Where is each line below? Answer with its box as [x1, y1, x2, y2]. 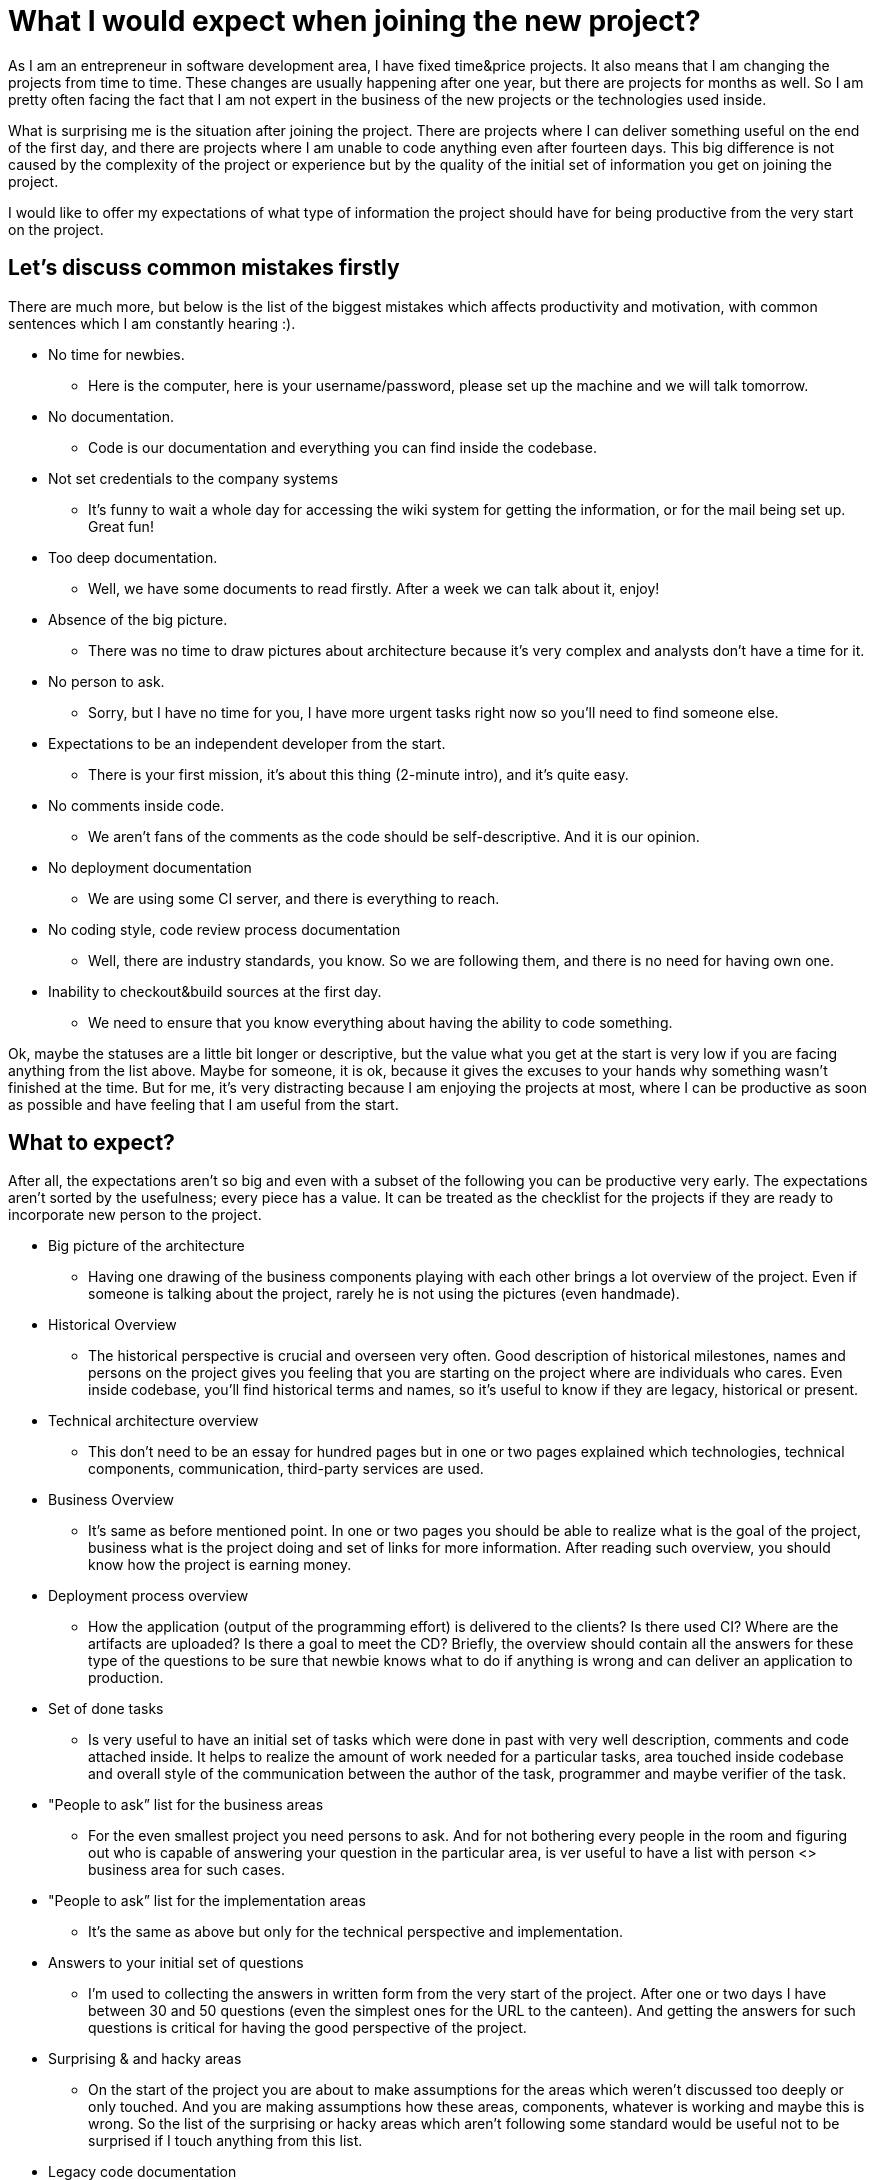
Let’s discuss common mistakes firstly [8, 255, 400, 281]
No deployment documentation [48, 858, 252, 876]
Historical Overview [48, 1316, 177, 1334]
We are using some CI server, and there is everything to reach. [88, 889, 500, 907]
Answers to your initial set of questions [48, 1954, 304, 1972]
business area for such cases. [88, 1861, 286, 1879]
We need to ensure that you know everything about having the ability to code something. [88, 1013, 673, 1031]
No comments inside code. [48, 796, 225, 814]
